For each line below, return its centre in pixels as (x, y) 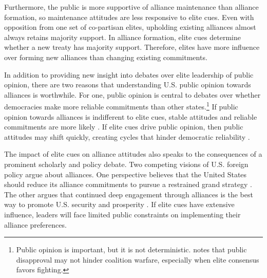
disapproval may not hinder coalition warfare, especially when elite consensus (138, 259)
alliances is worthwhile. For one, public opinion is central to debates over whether (132, 94)
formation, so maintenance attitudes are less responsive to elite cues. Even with (129, 17)
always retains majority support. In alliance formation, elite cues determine (122, 37)
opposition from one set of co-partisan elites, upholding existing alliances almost (130, 27)
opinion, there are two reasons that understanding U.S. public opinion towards (128, 85)
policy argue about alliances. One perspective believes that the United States (126, 174)
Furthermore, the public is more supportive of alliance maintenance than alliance (131, 7)
